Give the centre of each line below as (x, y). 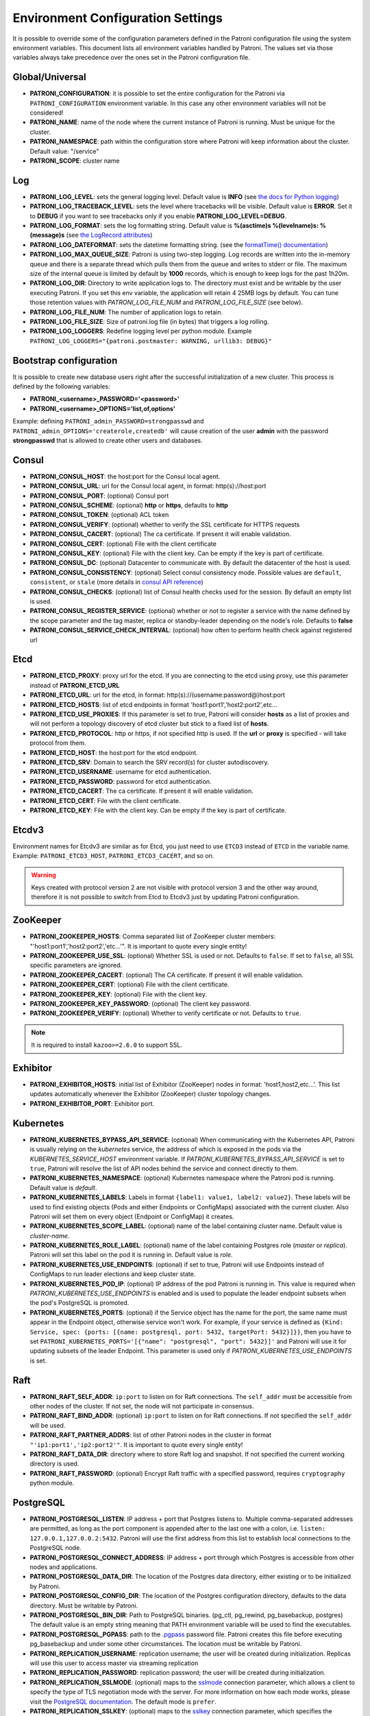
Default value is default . (63, 1187)
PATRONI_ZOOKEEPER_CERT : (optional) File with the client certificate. (129, 984)
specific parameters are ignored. (76, 965)
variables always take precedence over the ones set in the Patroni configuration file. (131, 58)
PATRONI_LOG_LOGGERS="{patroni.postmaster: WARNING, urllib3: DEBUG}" (151, 341)
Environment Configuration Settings (118, 18)
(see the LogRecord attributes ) (109, 235)
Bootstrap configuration (65, 360)
